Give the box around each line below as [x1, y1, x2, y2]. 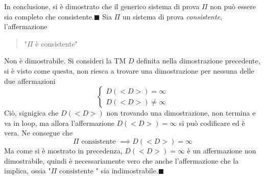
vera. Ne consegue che [4, 127, 73, 138]
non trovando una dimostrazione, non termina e [106, 107, 256, 118]
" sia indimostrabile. [95, 165, 158, 176]
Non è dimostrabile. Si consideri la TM [4, 55, 126, 66]
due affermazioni [4, 75, 56, 86]
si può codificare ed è [179, 117, 245, 128]
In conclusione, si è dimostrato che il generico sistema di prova [4, 1, 200, 11]
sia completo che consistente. [4, 11, 94, 21]
